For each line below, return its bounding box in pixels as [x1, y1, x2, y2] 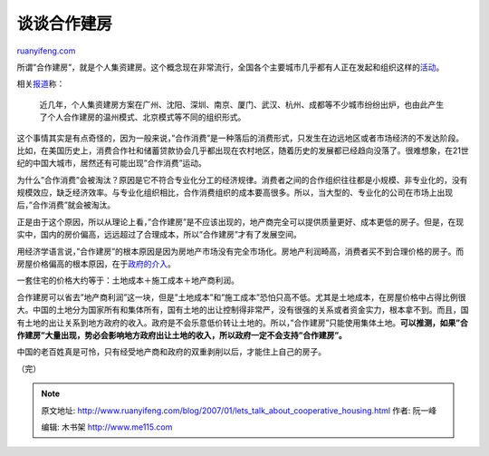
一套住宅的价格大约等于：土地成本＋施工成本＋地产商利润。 [16, 275, 239, 286]
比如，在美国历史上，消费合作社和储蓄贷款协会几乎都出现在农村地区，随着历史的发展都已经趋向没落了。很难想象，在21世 [16, 145, 470, 156]
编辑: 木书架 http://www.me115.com [41, 422, 173, 432]
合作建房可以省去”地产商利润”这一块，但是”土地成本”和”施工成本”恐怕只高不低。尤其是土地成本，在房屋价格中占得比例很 [16, 291, 466, 303]
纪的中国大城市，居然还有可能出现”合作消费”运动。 [16, 158, 207, 169]
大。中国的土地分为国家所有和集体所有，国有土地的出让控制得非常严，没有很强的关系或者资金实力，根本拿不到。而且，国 [16, 305, 469, 315]
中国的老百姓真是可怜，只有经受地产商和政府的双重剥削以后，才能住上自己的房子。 [16, 346, 326, 357]
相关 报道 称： [16, 78, 65, 90]
